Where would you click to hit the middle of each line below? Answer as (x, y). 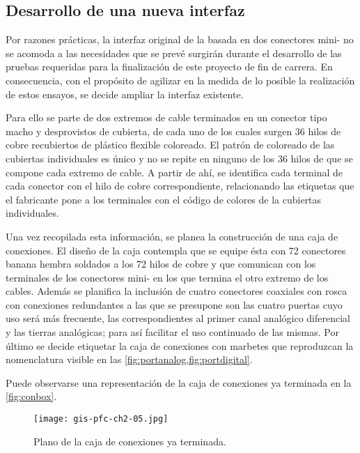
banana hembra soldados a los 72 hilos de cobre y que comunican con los (161, 264)
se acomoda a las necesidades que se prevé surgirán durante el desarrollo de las (174, 53)
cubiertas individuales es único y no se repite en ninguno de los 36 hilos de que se (179, 158)
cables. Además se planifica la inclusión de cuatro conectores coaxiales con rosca (177, 291)
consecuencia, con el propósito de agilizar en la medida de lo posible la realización (180, 80)
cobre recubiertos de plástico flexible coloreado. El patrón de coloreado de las (170, 145)
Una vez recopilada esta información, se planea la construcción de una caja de (172, 236)
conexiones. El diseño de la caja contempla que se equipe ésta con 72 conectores (176, 250)
